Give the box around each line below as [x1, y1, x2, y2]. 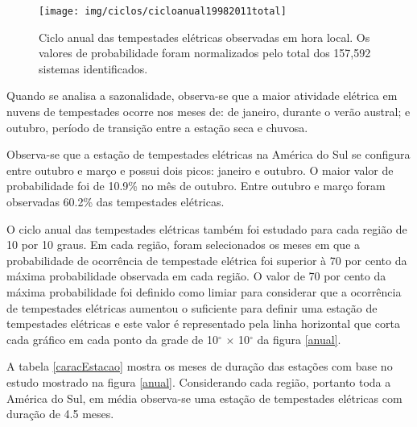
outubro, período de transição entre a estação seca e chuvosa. [6, 118, 308, 135]
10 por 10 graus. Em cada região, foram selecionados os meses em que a [6, 236, 361, 253]
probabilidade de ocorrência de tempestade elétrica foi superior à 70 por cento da [6, 251, 407, 268]
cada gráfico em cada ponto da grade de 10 [6, 330, 218, 347]
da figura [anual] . [257, 330, 341, 347]
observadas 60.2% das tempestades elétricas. [6, 193, 225, 209]
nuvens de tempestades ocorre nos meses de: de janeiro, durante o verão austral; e [6, 103, 411, 120]
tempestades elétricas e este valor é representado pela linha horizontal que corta [6, 315, 401, 332]
